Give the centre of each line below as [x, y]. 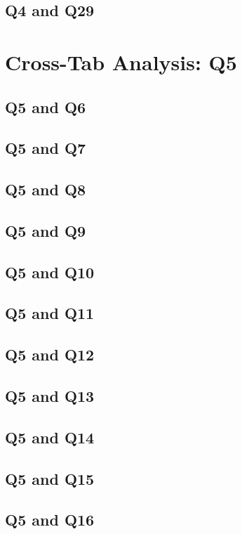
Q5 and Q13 [50, 396]
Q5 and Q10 [50, 272]
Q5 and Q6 [46, 106]
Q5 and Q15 [50, 478]
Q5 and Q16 [50, 520]
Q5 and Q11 [50, 313]
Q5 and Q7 [46, 148]
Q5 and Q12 [50, 354]
